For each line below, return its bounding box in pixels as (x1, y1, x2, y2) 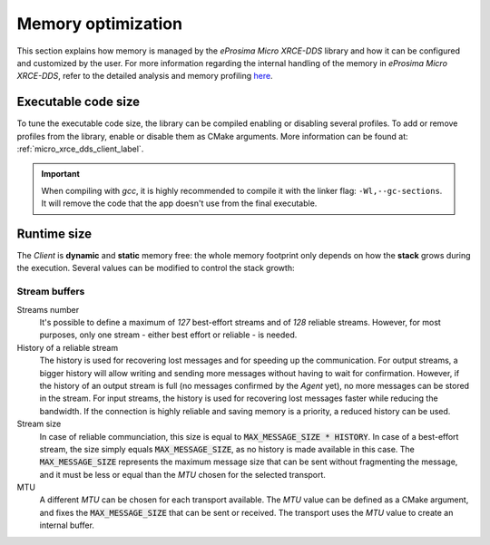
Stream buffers (16, 286, 85, 298)
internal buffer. (39, 520, 95, 530)
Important (41, 169, 81, 180)
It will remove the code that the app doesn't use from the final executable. (41, 198, 318, 209)
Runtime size (16, 227, 93, 241)
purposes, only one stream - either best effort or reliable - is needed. (39, 329, 298, 340)
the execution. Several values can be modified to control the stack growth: (16, 263, 295, 274)
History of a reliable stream (16, 342, 118, 353)
